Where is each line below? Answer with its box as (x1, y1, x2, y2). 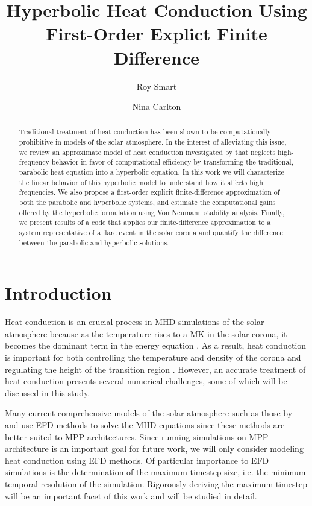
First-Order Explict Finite (46, 21, 267, 46)
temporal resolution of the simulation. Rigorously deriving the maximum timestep (5, 478, 307, 490)
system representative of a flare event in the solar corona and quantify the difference (19, 227, 283, 238)
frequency (19, 157, 49, 167)
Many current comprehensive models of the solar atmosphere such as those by (5, 406, 293, 419)
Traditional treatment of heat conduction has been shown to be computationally (19, 127, 271, 137)
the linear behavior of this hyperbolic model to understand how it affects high (19, 177, 263, 187)
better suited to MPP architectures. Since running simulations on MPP (5, 430, 269, 443)
